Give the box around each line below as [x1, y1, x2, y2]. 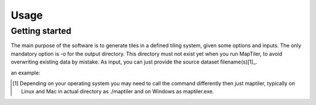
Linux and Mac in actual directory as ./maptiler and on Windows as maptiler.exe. [21, 88, 214, 95]
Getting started [11, 26, 71, 36]
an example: [11, 69, 40, 76]
